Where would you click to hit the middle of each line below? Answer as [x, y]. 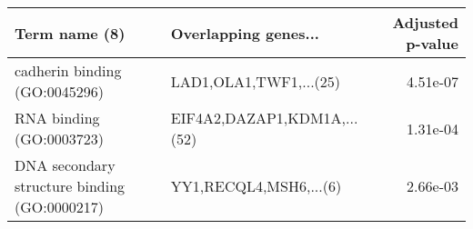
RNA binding [57, 118]
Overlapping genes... [245, 33]
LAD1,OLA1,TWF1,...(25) [256, 81]
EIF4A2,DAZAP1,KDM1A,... [264, 118]
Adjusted [425, 22]
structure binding [70, 186]
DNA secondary [65, 165]
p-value [432, 43]
